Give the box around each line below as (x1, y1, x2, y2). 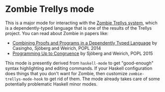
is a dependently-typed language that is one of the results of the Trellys (5, 25, 152, 31)
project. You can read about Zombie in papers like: (5, 30, 109, 36)
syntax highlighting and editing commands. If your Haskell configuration (5, 65, 153, 71)
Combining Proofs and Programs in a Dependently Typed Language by (12, 40, 158, 46)
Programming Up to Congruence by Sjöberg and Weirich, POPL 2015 (12, 50, 153, 56)
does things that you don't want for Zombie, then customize (5, 70, 128, 76)
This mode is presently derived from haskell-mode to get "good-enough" (5, 60, 154, 66)
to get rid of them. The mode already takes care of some (44, 76, 160, 82)
